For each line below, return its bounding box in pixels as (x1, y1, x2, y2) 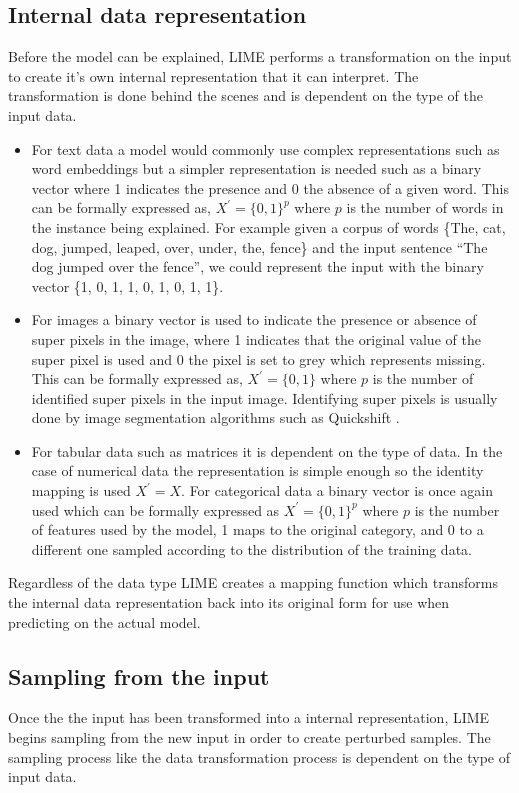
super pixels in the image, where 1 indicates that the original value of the (31, 328, 481, 349)
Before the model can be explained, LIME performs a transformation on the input (8, 46, 512, 67)
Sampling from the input (8, 660, 270, 691)
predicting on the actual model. (8, 611, 201, 632)
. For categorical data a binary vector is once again (181, 480, 493, 501)
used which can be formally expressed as (31, 499, 280, 520)
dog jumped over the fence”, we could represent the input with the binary (31, 256, 484, 277)
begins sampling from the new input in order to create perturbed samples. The (8, 727, 491, 748)
